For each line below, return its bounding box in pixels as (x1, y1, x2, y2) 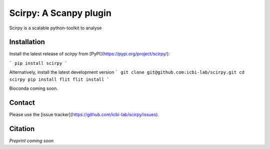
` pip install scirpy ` (9, 60, 67, 66)
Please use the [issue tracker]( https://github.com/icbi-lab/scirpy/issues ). (9, 111, 159, 117)
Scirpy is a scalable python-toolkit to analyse (9, 25, 102, 31)
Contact (9, 98, 35, 107)
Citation (9, 125, 35, 133)
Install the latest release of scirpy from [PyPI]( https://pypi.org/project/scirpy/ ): (9, 51, 170, 57)
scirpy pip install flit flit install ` (9, 76, 110, 82)
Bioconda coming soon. (9, 85, 58, 92)
